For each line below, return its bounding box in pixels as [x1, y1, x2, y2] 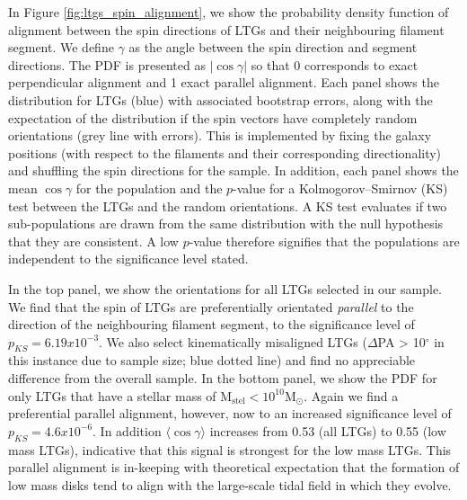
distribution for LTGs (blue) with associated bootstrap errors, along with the [8, 90, 433, 109]
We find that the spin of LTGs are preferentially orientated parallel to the [8, 297, 414, 316]
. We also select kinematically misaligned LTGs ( [99, 332, 367, 351]
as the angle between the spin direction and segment [128, 38, 418, 57]
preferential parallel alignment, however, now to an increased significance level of [8, 404, 452, 423]
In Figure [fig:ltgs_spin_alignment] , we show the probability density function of [8, 3, 449, 21]
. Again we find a [304, 386, 399, 405]
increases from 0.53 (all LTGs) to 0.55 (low [209, 421, 446, 440]
